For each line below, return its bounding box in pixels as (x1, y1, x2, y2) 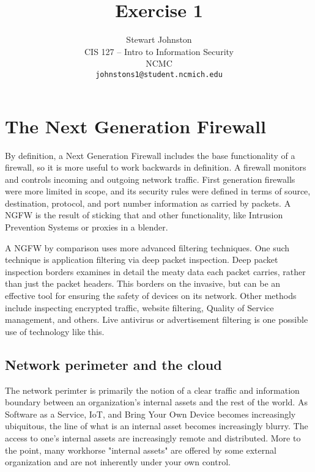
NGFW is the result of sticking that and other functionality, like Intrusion (5, 208, 283, 221)
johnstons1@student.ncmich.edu (95, 70, 223, 79)
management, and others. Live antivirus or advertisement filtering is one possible (5, 313, 308, 326)
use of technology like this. (5, 325, 105, 337)
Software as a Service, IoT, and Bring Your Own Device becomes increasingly (5, 407, 296, 420)
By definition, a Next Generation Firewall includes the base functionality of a (5, 149, 295, 161)
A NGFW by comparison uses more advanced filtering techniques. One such (5, 241, 290, 254)
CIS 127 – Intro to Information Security (84, 45, 234, 57)
